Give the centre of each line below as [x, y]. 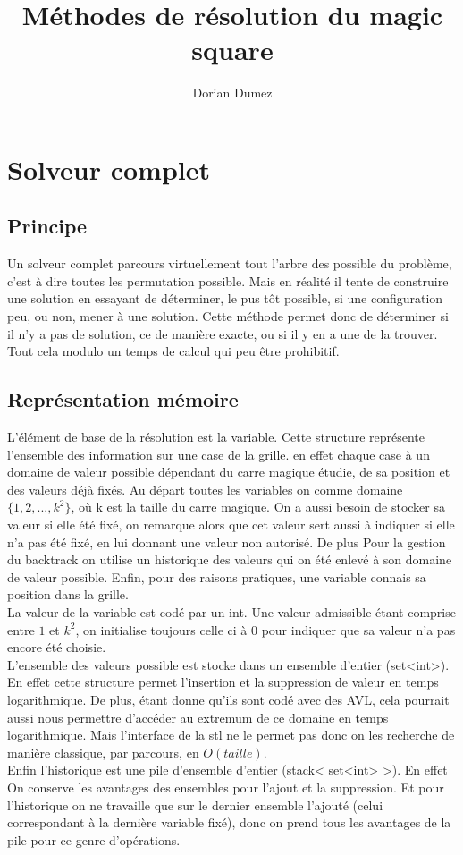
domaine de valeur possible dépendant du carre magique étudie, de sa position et [229, 472]
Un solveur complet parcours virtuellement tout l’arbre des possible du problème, [230, 263]
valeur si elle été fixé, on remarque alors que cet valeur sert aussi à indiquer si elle [231, 525]
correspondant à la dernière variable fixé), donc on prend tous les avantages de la [229, 822]
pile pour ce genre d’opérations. [94, 839]
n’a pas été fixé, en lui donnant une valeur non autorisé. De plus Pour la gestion [227, 542]
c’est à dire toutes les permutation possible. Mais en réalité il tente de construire [228, 280]
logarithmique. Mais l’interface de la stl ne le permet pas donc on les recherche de [231, 735]
